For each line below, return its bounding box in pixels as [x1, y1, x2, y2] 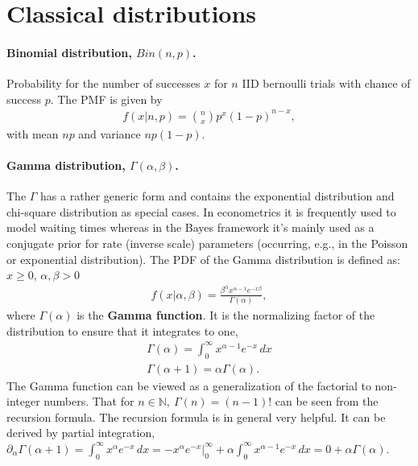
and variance [78, 125, 141, 142]
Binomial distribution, [6, 43, 132, 60]
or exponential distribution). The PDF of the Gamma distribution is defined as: [6, 250, 400, 267]
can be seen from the [275, 393, 379, 410]
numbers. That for [43, 393, 135, 410]
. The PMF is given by [50, 90, 163, 107]
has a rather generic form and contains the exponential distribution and [40, 188, 395, 204]
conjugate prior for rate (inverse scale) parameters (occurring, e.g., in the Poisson [6, 235, 408, 252]
